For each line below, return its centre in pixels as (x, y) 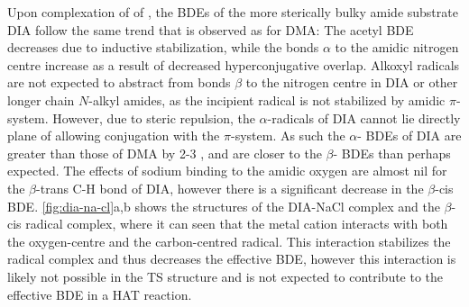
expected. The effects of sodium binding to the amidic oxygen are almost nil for (227, 171)
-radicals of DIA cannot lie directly (364, 117)
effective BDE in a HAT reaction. (100, 294)
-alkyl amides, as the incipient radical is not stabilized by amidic (267, 99)
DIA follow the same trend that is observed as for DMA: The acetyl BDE (211, 29)
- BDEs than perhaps (392, 153)
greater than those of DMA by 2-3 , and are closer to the (165, 153)
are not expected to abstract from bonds (119, 82)
